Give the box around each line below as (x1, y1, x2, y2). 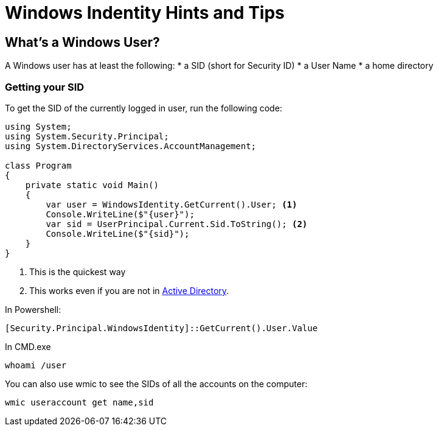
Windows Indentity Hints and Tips (5, 2, 285, 23)
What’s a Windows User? (5, 34, 160, 50)
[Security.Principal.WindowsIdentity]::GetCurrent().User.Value (5, 323, 318, 333)
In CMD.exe (5, 341, 51, 352)
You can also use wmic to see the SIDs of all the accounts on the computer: (5, 378, 308, 389)
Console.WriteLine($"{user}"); (46, 209, 195, 219)
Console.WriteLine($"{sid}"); (46, 228, 190, 239)
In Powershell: (5, 304, 61, 315)
